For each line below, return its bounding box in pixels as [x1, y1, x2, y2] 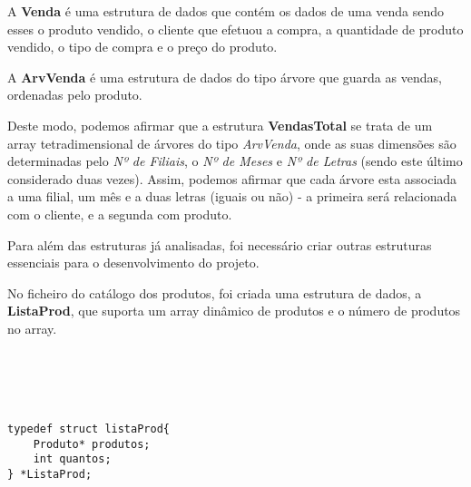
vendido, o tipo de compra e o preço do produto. [7, 37, 278, 56]
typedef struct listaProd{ [7, 422, 170, 435]
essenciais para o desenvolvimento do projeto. [7, 253, 260, 272]
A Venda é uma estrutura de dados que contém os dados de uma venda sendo [7, 2, 445, 20]
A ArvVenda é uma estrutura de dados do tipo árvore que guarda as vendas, [7, 67, 442, 86]
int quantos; [33, 453, 112, 466]
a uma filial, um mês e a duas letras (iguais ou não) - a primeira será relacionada [7, 187, 457, 206]
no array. [7, 318, 57, 337]
